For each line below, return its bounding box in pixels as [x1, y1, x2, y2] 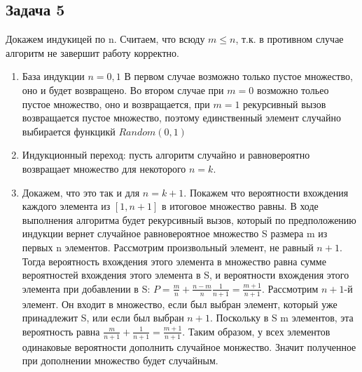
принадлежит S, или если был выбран [22, 310, 184, 325]
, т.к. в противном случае [235, 32, 344, 46]
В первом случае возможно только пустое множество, [124, 69, 353, 84]
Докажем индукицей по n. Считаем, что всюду [6, 32, 205, 46]
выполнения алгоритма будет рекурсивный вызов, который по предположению [22, 212, 356, 227]
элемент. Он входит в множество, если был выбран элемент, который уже [22, 296, 337, 311]
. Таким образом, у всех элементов [182, 324, 330, 338]
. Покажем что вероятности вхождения [183, 185, 349, 199]
